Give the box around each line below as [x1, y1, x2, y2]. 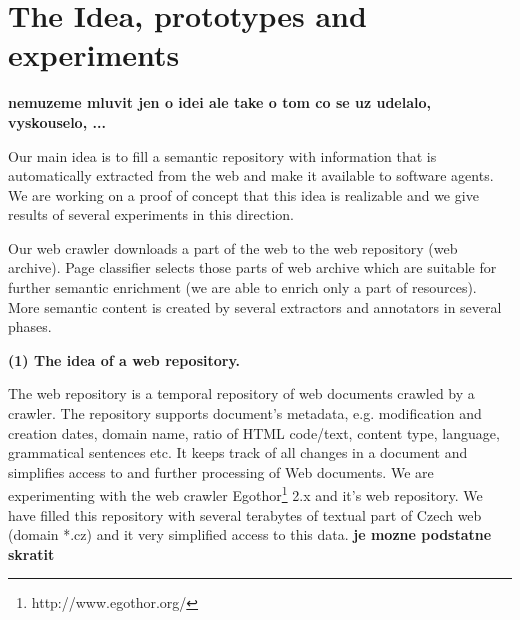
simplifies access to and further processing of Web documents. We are [8, 461, 434, 482]
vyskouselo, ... [8, 111, 106, 132]
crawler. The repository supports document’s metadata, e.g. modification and [8, 403, 482, 424]
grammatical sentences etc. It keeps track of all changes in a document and [8, 442, 468, 463]
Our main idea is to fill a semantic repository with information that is [8, 145, 437, 166]
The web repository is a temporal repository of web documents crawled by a [8, 383, 475, 404]
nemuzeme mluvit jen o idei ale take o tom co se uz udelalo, [8, 92, 432, 113]
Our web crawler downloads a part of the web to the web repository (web [8, 237, 458, 258]
